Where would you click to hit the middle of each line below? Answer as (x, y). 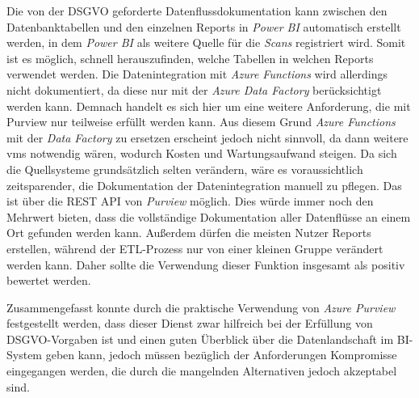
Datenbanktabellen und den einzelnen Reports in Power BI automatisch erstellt (204, 26)
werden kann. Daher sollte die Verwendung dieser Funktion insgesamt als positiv (206, 264)
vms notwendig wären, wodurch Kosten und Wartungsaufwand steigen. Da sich (202, 153)
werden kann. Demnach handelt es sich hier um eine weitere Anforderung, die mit (209, 106)
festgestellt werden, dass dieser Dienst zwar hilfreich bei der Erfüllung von (190, 323)
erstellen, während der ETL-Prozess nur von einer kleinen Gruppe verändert (195, 248)
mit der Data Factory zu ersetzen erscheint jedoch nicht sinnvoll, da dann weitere (207, 137)
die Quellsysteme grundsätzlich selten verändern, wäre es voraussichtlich (185, 169)
